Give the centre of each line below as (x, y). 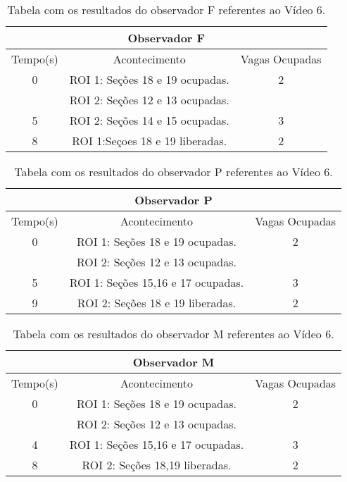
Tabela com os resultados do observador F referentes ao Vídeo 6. (166, 10)
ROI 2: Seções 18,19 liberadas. (157, 465)
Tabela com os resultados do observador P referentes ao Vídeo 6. (173, 172)
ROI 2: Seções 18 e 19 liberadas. (157, 303)
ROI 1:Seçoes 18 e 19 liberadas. (150, 141)
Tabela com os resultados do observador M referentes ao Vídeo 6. (173, 334)
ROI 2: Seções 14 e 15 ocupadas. (149, 120)
